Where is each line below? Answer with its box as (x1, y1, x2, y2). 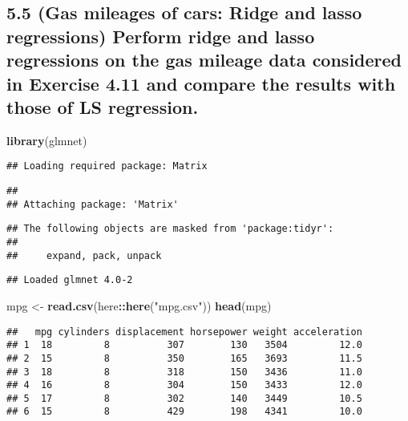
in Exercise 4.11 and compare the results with (6, 71, 396, 95)
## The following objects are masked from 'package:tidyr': (6, 223, 334, 235)
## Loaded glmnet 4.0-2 (6, 274, 133, 286)
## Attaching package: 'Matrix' (6, 198, 179, 210)
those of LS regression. (6, 94, 199, 119)
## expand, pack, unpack (6, 249, 162, 261)
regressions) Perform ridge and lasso (6, 23, 315, 48)
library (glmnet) (6, 132, 87, 148)
